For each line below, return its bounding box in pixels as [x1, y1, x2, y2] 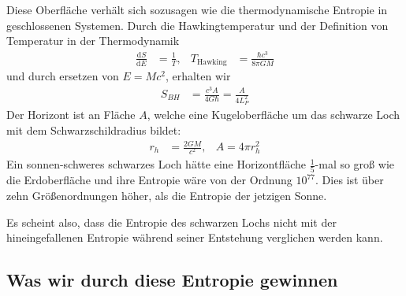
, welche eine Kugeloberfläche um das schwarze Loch [147, 106, 400, 123]
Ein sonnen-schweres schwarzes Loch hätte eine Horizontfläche [6, 156, 306, 172]
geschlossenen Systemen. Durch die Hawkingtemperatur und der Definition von [6, 17, 389, 33]
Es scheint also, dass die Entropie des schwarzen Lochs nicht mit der [6, 213, 337, 230]
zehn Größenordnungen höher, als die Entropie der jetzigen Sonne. [6, 187, 327, 204]
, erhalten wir [165, 68, 231, 84]
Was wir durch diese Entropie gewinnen [6, 268, 338, 292]
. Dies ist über [315, 172, 384, 188]
